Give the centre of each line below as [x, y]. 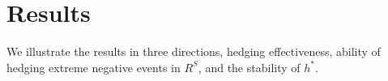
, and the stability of [249, 67]
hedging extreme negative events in [94, 67]
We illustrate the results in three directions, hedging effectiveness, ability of [194, 51]
